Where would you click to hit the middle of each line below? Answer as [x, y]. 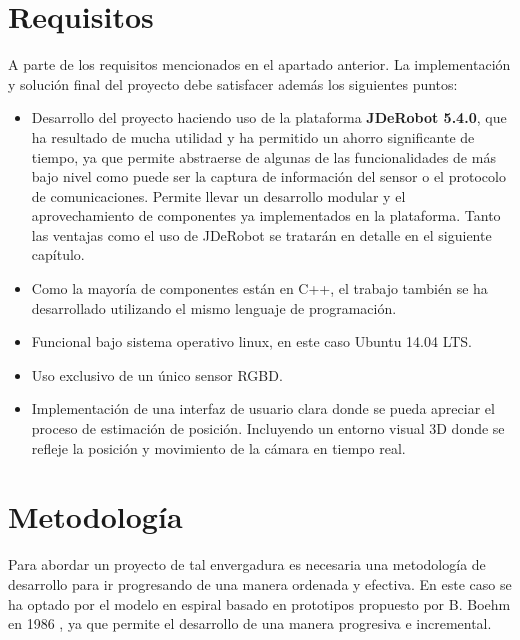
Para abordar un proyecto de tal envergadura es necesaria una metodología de [247, 564]
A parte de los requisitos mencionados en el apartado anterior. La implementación [259, 64]
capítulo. [58, 254]
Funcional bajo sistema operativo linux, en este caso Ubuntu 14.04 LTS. [251, 341]
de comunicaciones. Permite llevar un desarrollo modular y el [218, 195]
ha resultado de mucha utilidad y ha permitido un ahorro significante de [253, 136]
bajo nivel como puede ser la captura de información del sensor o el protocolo [268, 176]
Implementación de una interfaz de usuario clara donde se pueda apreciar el [263, 408]
